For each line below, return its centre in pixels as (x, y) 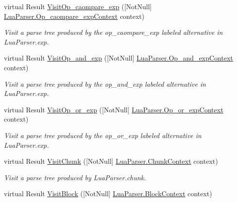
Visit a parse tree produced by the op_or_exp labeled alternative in (103, 135)
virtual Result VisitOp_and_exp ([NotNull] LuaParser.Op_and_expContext (118, 58)
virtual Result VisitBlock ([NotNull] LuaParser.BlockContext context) (108, 194)
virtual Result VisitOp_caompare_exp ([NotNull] (78, 6)
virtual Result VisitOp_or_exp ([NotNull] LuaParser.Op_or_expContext (114, 109)
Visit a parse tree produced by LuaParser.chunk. (75, 177)
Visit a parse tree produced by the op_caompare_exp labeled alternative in (113, 32)
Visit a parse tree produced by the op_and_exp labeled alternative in (105, 84)
